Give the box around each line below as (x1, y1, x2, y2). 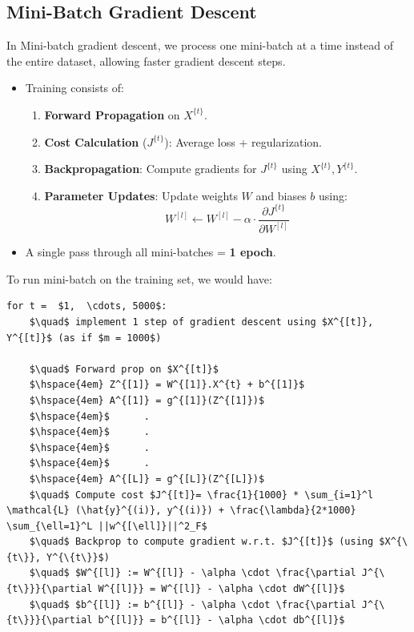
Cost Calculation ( (44, 133, 147, 150)
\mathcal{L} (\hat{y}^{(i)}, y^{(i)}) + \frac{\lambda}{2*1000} (6, 505, 356, 517)
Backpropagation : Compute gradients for (44, 160, 257, 177)
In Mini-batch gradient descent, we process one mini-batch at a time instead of (6, 37, 393, 54)
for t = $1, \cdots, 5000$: (6, 300, 167, 312)
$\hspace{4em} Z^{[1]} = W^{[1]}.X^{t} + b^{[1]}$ (29, 379, 305, 391)
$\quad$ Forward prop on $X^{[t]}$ (29, 363, 219, 375)
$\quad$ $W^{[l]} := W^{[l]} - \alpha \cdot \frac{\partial (29, 567, 356, 579)
